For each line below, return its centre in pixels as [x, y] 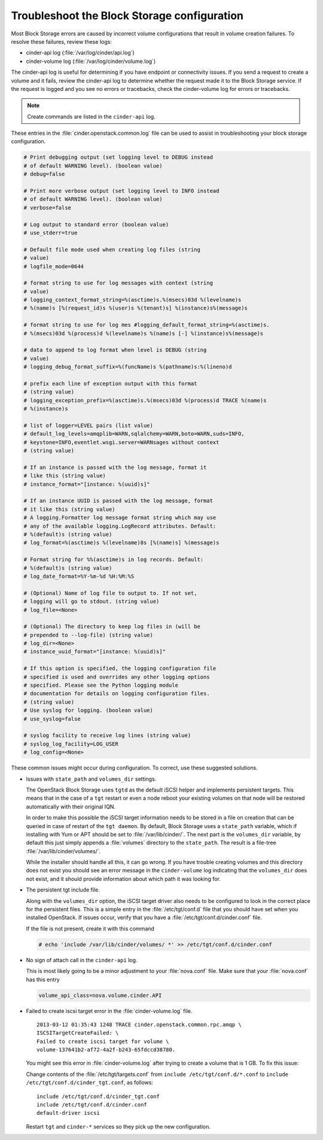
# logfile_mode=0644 [54, 266]
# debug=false [44, 174]
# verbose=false [48, 207]
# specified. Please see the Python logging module [101, 685]
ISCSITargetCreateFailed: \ [78, 1033]
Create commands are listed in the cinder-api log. [91, 116]
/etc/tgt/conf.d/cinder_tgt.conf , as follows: [90, 1083]
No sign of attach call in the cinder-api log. [82, 960]
